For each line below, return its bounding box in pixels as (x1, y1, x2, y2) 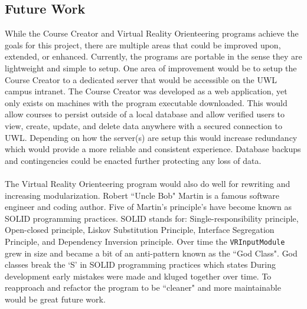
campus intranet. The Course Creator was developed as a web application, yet (5, 85, 288, 97)
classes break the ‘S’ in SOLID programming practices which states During (5, 258, 276, 271)
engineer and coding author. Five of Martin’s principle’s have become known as (5, 200, 292, 213)
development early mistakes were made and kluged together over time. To (5, 269, 272, 282)
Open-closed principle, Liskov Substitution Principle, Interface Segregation (5, 223, 275, 236)
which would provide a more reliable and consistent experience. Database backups (5, 143, 301, 155)
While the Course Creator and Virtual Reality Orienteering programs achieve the (5, 27, 299, 40)
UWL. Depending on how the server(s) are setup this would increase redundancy (5, 131, 298, 143)
